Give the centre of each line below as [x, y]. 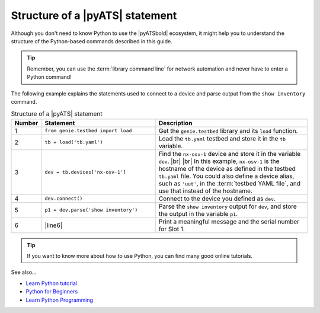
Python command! [49, 77]
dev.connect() [64, 199]
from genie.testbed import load [88, 131]
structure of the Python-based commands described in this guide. [92, 41]
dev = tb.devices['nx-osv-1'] [86, 172]
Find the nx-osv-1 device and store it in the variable [230, 154]
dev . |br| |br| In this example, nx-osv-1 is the [219, 161]
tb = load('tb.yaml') [74, 142]
